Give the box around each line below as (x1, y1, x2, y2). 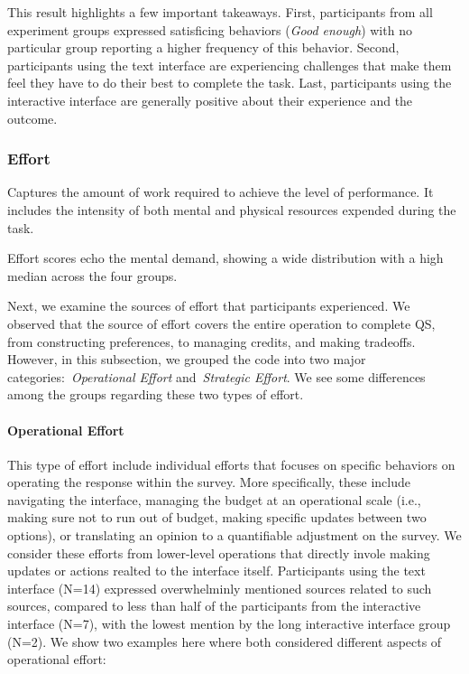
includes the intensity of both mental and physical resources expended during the (7, 200, 456, 219)
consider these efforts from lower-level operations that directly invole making (7, 543, 430, 562)
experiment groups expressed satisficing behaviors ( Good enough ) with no (7, 20, 412, 39)
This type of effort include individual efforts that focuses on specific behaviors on (7, 454, 455, 473)
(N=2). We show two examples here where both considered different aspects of (7, 632, 442, 651)
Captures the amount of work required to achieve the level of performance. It (7, 183, 434, 201)
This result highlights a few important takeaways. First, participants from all (7, 3, 433, 21)
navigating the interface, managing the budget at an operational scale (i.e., (7, 490, 421, 509)
